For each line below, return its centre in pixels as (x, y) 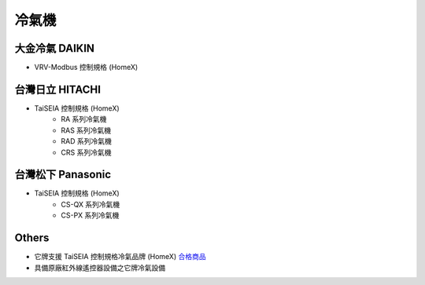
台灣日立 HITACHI (58, 89)
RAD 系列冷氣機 (86, 141)
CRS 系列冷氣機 (86, 152)
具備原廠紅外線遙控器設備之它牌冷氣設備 (100, 268)
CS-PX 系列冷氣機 (90, 215)
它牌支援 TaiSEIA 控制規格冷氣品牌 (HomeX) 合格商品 (120, 257)
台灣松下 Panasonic (63, 175)
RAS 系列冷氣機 (86, 130)
